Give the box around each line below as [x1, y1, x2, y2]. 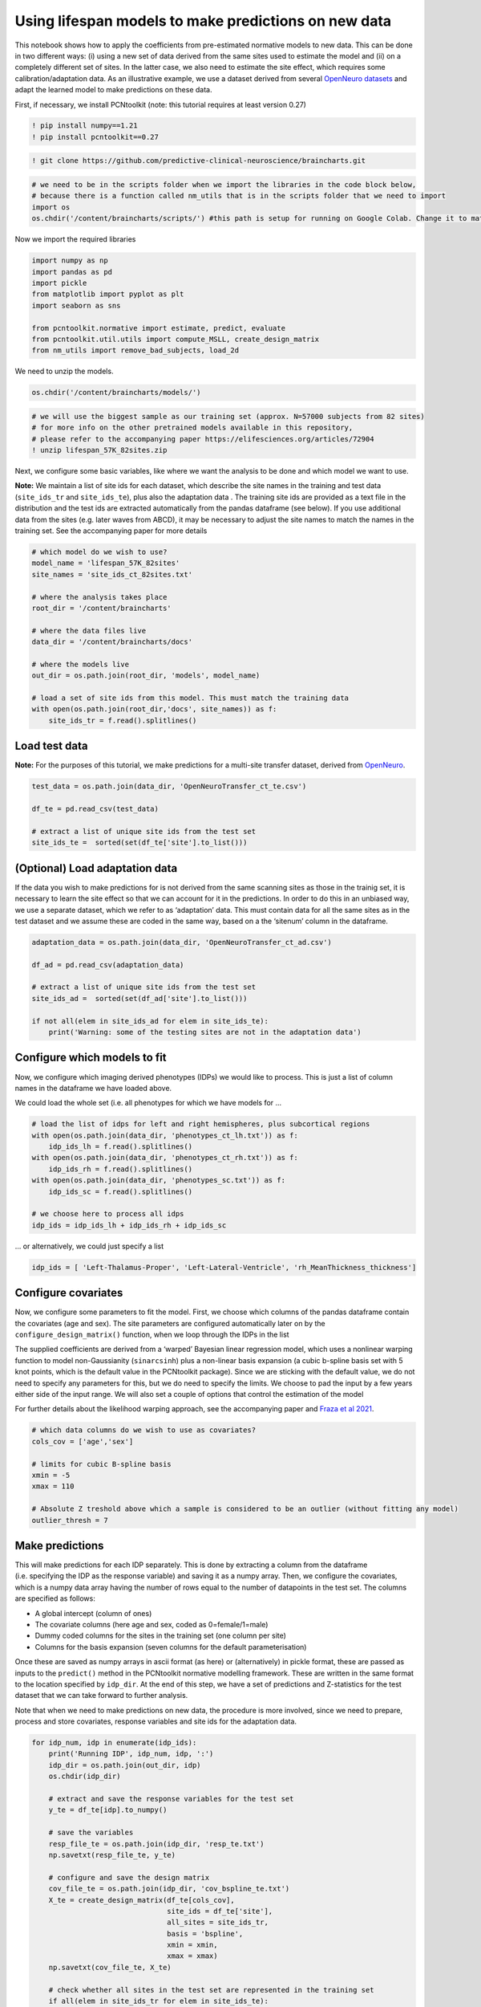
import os [31, 202, 71, 212]
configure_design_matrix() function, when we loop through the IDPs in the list [14, 1329, 289, 1340]
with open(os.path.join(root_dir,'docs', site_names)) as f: [31, 705, 277, 714]
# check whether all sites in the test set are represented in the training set [48, 1985, 374, 1994]
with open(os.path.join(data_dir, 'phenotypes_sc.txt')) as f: [31, 1176, 286, 1185]
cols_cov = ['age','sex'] [31, 1437, 134, 1446]
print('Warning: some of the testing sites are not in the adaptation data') [48, 1028, 362, 1037]
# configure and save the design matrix [48, 1873, 210, 1882]
